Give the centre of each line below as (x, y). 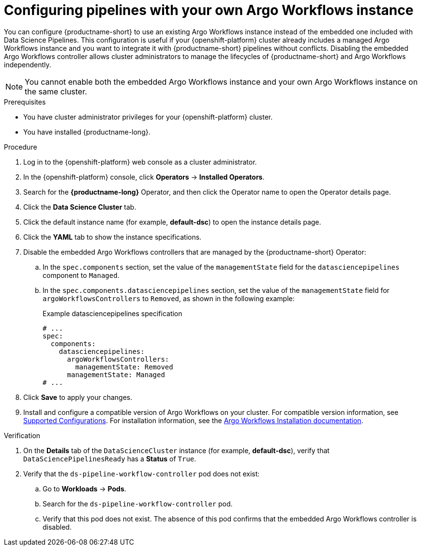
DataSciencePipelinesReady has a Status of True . (110, 458)
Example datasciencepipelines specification (113, 313)
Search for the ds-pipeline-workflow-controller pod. (138, 504)
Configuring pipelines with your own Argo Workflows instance (209, 10)
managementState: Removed (124, 367)
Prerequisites (25, 102)
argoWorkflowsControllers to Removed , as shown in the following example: (169, 298)
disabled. (57, 527)
